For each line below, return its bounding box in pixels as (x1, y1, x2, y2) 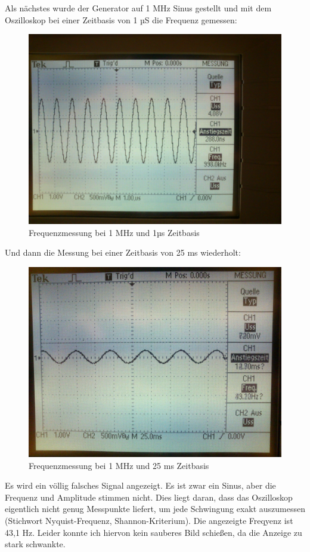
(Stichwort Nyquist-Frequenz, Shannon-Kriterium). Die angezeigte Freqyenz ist (5, 514, 293, 526)
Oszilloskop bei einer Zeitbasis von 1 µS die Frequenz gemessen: (5, 13, 237, 26)
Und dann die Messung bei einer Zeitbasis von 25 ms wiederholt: (5, 246, 241, 259)
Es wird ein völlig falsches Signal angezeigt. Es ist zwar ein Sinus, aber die (5, 479, 276, 492)
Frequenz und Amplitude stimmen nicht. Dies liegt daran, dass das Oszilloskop (5, 490, 293, 503)
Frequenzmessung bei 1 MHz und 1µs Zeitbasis (29, 226, 200, 238)
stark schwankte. (5, 538, 66, 550)
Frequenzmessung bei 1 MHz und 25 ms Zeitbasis (29, 459, 209, 471)
